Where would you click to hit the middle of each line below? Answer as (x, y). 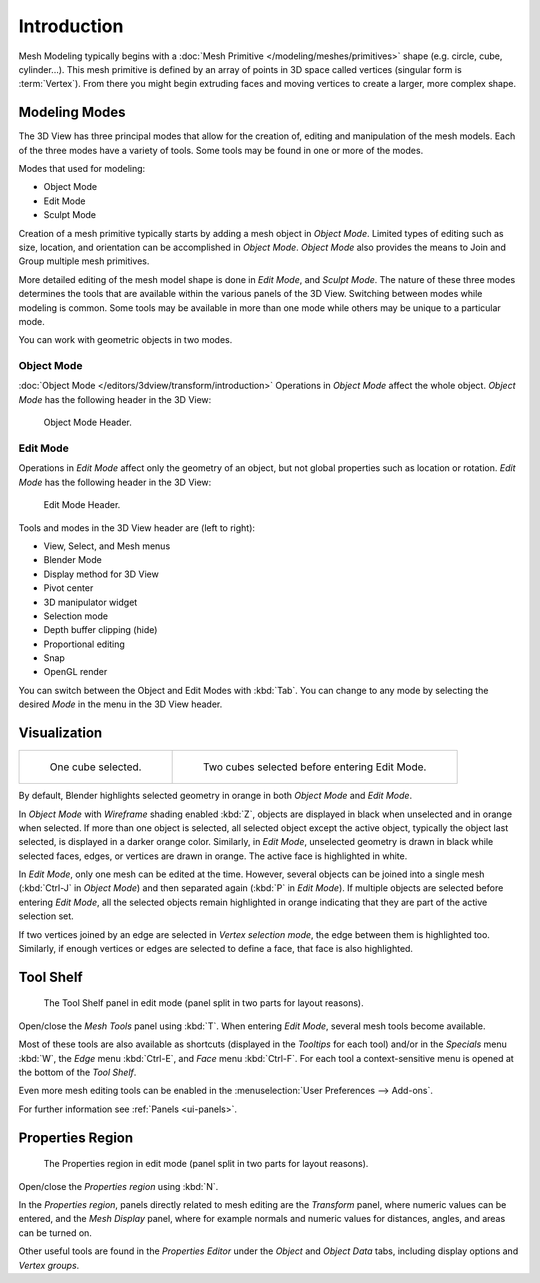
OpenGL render (75, 672)
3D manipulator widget (90, 602)
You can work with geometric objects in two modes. (125, 340)
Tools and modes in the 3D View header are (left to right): (136, 527)
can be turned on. (55, 1232)
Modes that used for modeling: (82, 169)
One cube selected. (95, 767)
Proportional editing (84, 644)
